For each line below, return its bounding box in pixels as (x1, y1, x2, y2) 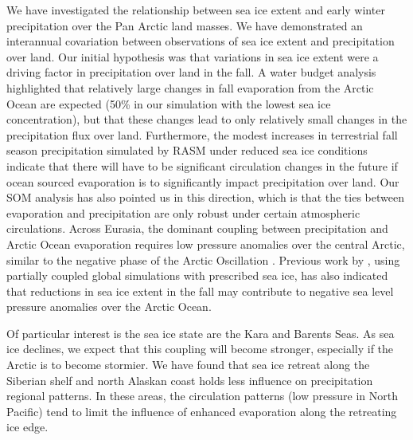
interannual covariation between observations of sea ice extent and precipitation (6, 33, 395, 49)
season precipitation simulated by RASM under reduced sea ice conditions (6, 142, 368, 159)
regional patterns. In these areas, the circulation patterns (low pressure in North (6, 387, 398, 404)
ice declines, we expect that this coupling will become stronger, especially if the (6, 340, 394, 357)
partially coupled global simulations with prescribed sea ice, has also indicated (6, 267, 388, 284)
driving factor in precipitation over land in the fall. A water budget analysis (6, 64, 376, 81)
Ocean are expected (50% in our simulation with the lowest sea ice (6, 95, 331, 112)
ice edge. (6, 418, 49, 435)
